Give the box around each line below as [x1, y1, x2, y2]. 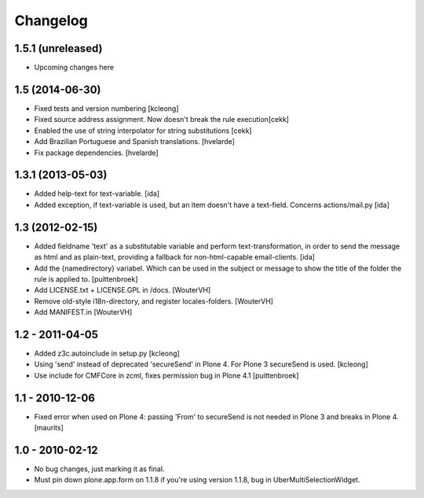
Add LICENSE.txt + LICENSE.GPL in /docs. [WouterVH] [34, 286, 211, 295]
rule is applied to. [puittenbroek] [34, 274, 138, 283]
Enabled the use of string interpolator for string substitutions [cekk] [34, 126, 252, 135]
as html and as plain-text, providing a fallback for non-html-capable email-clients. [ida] [34, 253, 316, 262]
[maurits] [34, 423, 64, 433]
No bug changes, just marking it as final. [34, 464, 165, 474]
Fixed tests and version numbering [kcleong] [34, 103, 179, 113]
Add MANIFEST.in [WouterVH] [34, 308, 133, 317]
